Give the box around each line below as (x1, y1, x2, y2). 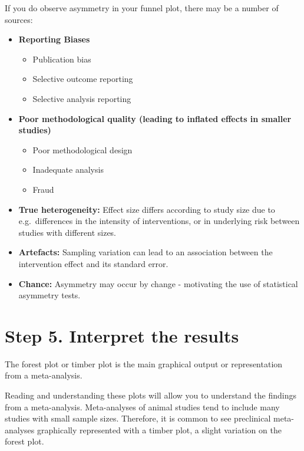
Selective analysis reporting (32, 92, 131, 104)
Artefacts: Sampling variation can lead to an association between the (18, 246, 273, 258)
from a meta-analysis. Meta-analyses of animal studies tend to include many (5, 400, 280, 413)
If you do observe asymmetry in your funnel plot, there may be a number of (5, 2, 279, 14)
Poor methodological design (32, 143, 133, 156)
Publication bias (32, 52, 91, 65)
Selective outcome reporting (32, 73, 133, 85)
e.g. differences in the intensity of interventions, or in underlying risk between (18, 215, 300, 227)
